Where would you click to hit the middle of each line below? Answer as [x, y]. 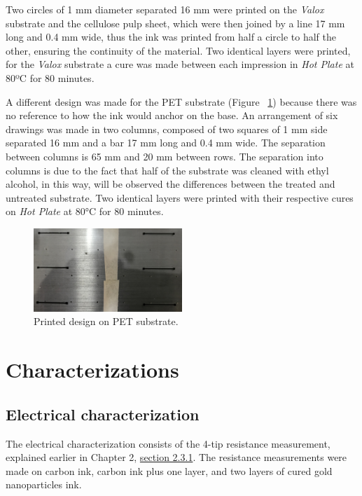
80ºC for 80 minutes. [50, 77]
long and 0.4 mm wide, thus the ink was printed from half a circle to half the [171, 37]
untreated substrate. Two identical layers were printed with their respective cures [180, 197]
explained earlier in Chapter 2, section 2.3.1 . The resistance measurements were [176, 457]
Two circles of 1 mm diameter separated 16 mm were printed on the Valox [165, 9]
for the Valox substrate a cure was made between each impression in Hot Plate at [180, 64]
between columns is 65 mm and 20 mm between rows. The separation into [165, 156]
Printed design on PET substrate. [106, 321]
